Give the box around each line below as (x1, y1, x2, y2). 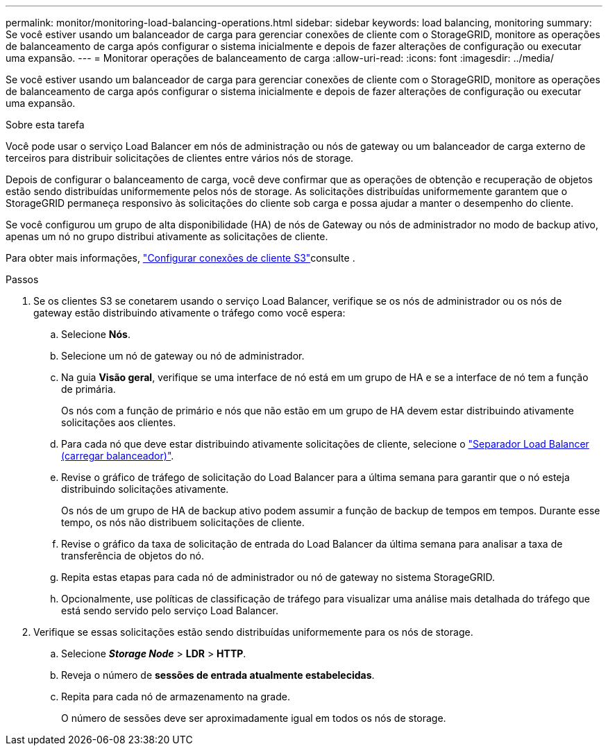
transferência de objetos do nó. (61, 550, 204, 562)
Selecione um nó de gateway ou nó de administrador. (61, 350, 305, 362)
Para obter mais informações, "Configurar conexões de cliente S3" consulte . (6, 252, 355, 264)
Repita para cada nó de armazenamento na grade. (61, 691, 290, 702)
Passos (6, 273, 39, 285)
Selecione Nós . (61, 328, 131, 340)
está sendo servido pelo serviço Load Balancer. (61, 605, 278, 616)
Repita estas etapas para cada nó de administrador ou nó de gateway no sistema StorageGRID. (61, 571, 496, 583)
